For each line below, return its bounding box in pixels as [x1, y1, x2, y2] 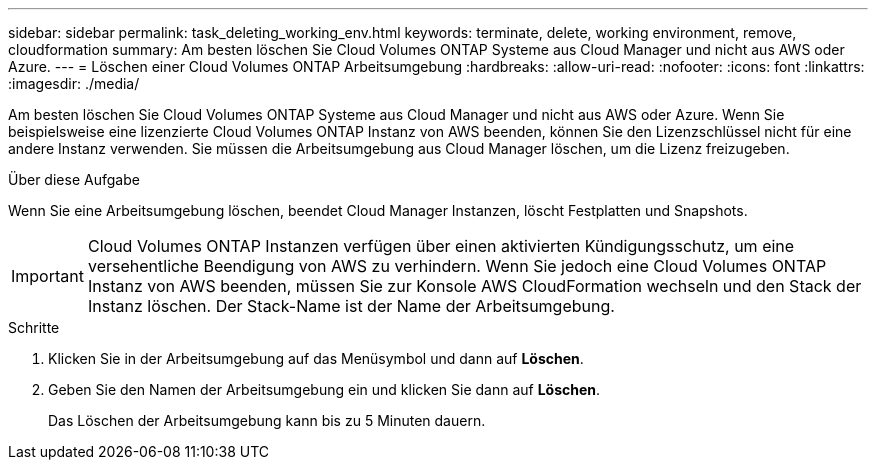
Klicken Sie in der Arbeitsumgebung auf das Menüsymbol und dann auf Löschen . [48, 350, 584, 367]
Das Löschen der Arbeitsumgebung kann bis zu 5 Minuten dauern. [48, 412, 486, 429]
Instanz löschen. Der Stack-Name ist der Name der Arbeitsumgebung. [87, 296, 615, 316]
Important [11, 266, 84, 286]
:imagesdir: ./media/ [8, 75, 140, 92]
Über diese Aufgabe [8, 171, 140, 188]
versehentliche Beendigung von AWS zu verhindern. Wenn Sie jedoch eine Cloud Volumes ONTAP [87, 256, 827, 276]
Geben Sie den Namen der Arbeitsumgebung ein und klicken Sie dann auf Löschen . [48, 381, 601, 398]
